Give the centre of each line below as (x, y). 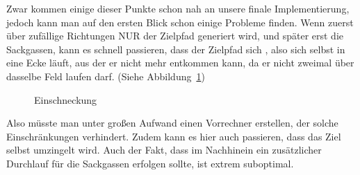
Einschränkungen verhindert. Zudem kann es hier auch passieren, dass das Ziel (174, 136)
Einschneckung (66, 99)
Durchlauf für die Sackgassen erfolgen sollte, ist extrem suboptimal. (150, 163)
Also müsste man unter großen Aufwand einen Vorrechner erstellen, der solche (172, 123)
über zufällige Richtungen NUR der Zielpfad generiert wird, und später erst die (175, 36)
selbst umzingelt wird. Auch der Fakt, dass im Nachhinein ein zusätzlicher (164, 150)
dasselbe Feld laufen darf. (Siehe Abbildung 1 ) (106, 76)
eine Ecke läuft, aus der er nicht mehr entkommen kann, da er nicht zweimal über (180, 63)
